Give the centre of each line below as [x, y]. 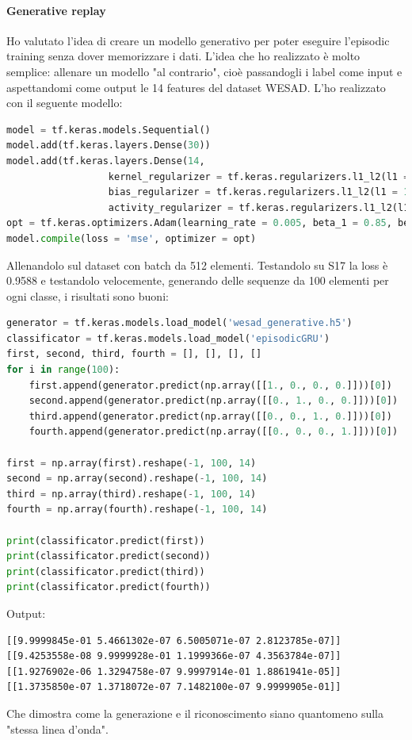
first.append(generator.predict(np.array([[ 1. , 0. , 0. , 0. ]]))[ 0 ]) [210, 385]
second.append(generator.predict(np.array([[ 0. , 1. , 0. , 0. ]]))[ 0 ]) [214, 401]
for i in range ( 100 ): [63, 370]
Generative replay [56, 10]
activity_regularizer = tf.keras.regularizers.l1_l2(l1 [259, 207]
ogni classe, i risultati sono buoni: [88, 295]
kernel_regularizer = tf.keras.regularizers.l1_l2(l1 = [259, 176]
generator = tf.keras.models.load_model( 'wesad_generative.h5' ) [179, 323]
